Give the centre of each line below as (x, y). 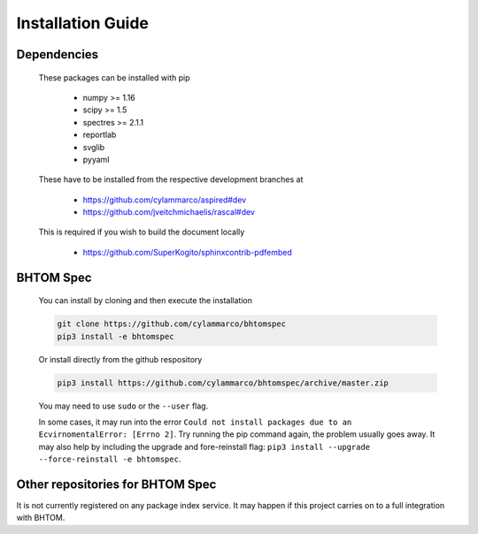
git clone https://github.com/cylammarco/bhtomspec (172, 324)
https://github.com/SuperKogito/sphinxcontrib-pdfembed (187, 252)
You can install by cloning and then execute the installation (145, 301)
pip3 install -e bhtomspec (116, 336)
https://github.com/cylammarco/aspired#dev (165, 200)
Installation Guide (83, 23)
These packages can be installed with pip (114, 77)
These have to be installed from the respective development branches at (171, 179)
